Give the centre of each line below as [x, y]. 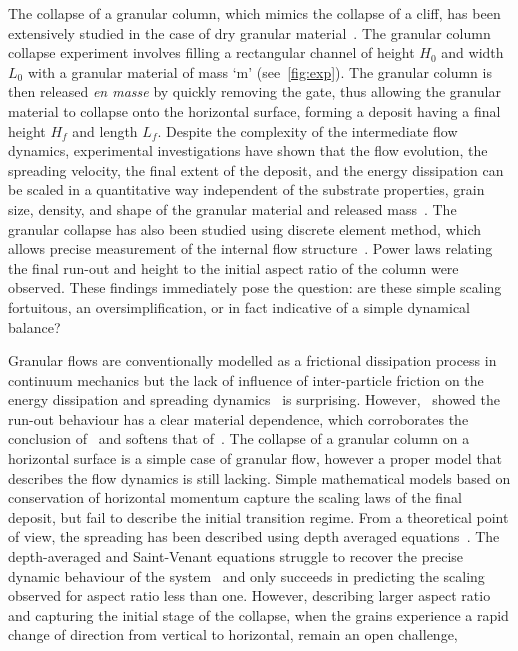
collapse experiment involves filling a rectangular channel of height [211, 52]
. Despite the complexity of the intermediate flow [307, 130]
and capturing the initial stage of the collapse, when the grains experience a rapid [258, 614]
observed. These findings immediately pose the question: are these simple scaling [255, 287]
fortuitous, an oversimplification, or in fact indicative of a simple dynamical [239, 306]
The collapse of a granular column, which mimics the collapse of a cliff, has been [254, 13]
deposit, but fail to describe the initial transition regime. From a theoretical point [258, 516]
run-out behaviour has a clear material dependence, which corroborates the [238, 418]
